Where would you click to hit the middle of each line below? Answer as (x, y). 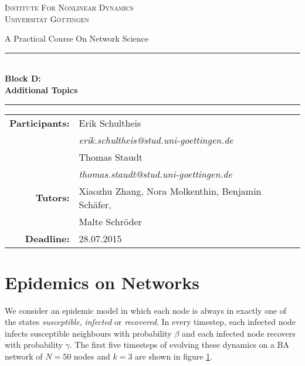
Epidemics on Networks (102, 282)
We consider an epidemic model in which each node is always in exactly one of (146, 310)
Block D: (23, 78)
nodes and (92, 356)
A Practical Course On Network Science (77, 38)
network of (24, 356)
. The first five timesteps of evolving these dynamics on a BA (179, 345)
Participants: (40, 123)
